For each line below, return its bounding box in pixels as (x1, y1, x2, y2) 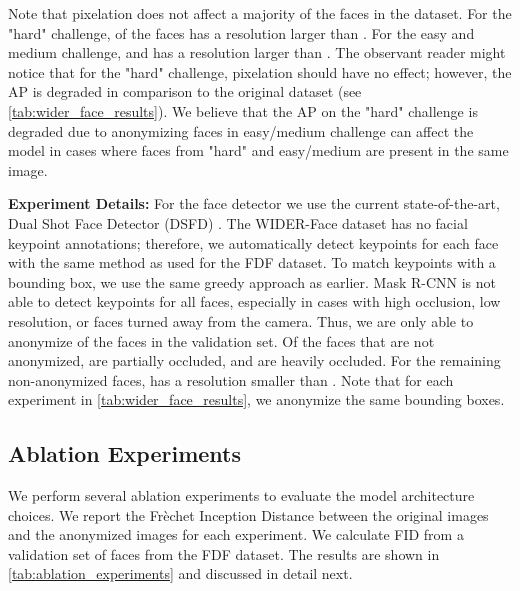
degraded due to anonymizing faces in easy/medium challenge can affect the (8, 120, 474, 141)
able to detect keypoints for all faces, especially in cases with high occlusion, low (8, 291, 501, 312)
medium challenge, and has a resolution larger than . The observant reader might (8, 42, 506, 63)
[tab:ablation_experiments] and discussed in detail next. (8, 563, 353, 584)
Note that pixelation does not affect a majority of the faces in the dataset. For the (8, 3, 512, 23)
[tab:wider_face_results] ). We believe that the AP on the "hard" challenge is (8, 100, 478, 121)
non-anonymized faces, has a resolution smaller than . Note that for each (8, 369, 454, 390)
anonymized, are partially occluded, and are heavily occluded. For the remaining (8, 350, 501, 371)
